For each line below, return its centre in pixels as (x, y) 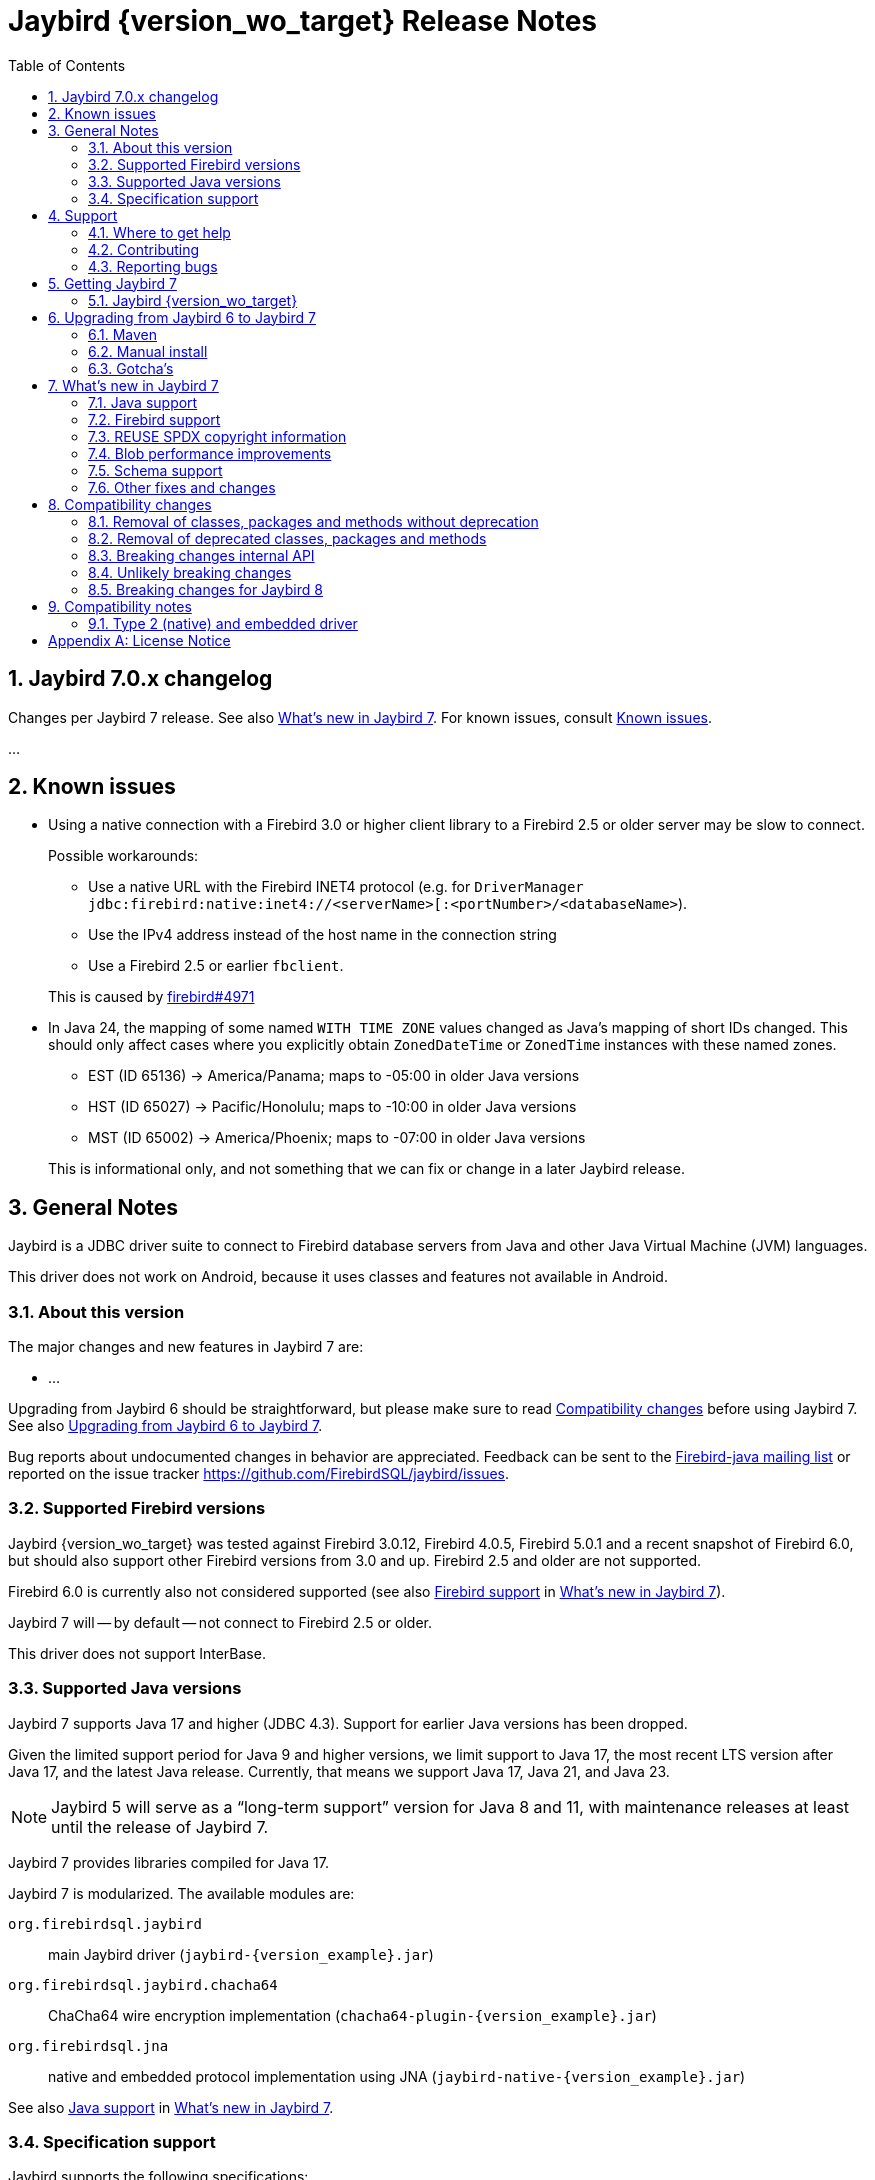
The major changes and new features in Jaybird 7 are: (186, 1347)
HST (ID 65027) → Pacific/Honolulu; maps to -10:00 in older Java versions (332, 1107)
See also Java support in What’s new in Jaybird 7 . (171, 2107)
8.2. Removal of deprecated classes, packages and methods (287, 538)
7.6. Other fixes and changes (182, 487)
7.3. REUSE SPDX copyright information (217, 436)
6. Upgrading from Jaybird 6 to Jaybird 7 (182, 317)
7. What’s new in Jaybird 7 (133, 385)
